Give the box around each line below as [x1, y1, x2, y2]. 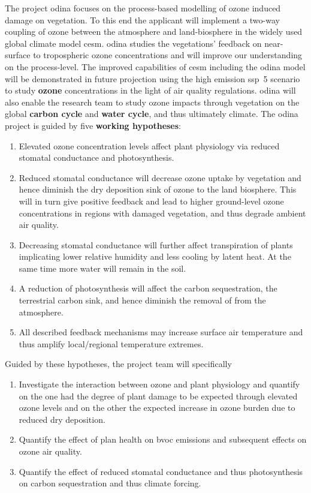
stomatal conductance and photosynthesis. [19, 151, 174, 164]
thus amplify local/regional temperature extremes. [19, 337, 204, 350]
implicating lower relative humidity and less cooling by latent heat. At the [19, 250, 291, 263]
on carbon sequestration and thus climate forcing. [19, 477, 201, 489]
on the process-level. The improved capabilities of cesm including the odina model [5, 60, 306, 73]
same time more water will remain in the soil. [19, 261, 186, 274]
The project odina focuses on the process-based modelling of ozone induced [5, 2, 281, 14]
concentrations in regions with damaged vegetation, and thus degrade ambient [19, 206, 306, 219]
